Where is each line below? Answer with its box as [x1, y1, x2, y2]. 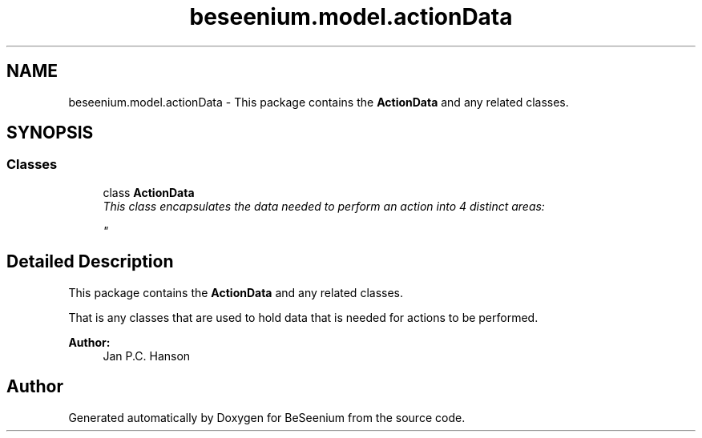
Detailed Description [6, 251, 174, 272]
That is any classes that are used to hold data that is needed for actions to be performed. [68, 310, 539, 324]
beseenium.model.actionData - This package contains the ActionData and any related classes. [68, 94, 569, 109]
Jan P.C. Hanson [103, 348, 191, 363]
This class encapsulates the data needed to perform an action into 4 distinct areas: [103, 199, 545, 213]
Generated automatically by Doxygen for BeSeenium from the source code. [68, 410, 466, 424]
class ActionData [103, 185, 195, 199]
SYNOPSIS [6, 123, 94, 143]
